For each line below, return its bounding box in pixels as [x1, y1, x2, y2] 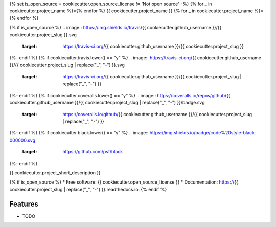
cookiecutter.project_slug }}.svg [9, 31, 77, 38]
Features [9, 199, 38, 208]
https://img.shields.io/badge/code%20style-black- [149, 130, 257, 136]
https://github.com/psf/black [62, 149, 123, 155]
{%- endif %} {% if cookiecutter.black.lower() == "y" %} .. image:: [9, 130, 149, 136]
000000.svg [9, 137, 36, 143]
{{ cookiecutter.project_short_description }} [9, 170, 101, 176]
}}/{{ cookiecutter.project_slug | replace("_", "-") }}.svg [9, 62, 125, 68]
